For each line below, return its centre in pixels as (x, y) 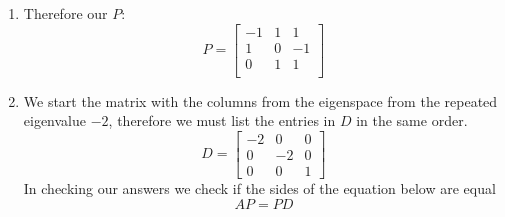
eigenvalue (55, 120)
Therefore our (65, 13)
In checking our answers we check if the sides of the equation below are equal (259, 188)
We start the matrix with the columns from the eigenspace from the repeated (260, 100)
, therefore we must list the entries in (222, 120)
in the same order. (412, 120)
